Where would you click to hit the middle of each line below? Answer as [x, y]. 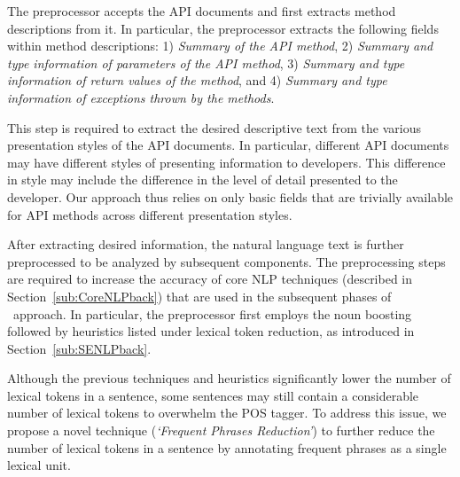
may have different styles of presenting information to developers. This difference [226, 162]
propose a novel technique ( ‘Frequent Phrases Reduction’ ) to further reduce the [221, 430]
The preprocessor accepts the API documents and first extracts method [202, 11]
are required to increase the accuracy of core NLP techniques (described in [210, 279]
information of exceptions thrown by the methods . [141, 97]
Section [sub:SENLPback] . [79, 348]
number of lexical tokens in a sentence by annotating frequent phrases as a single [227, 447]
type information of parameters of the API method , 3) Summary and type [206, 63]
